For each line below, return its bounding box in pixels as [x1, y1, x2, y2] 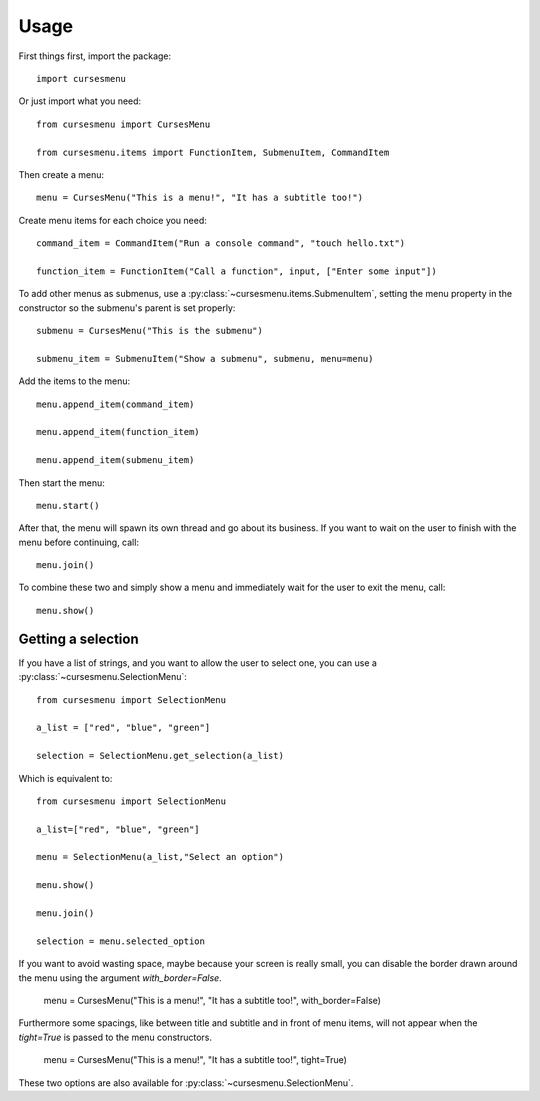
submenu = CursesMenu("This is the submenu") [36, 325, 264, 337]
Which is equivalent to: [18, 772, 113, 784]
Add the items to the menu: [18, 375, 131, 387]
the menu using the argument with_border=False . [18, 971, 222, 984]
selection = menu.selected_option [36, 935, 205, 947]
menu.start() [36, 500, 100, 511]
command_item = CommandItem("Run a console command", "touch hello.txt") [36, 238, 406, 249]
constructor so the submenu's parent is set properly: [18, 301, 236, 314]
